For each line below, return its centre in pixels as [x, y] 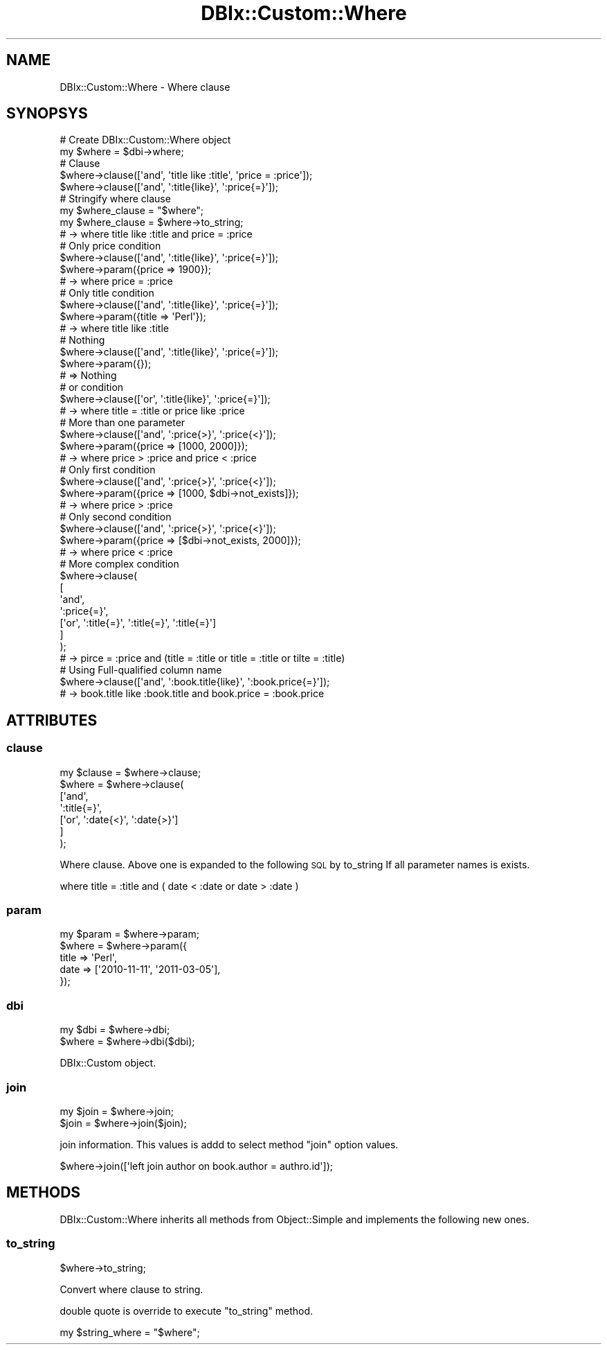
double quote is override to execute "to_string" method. [187, 1310]
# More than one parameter [123, 423]
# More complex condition [119, 564]
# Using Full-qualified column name [141, 670]
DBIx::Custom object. [108, 1063]
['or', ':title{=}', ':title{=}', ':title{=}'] [138, 623]
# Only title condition [107, 293]
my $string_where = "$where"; [130, 1332]
